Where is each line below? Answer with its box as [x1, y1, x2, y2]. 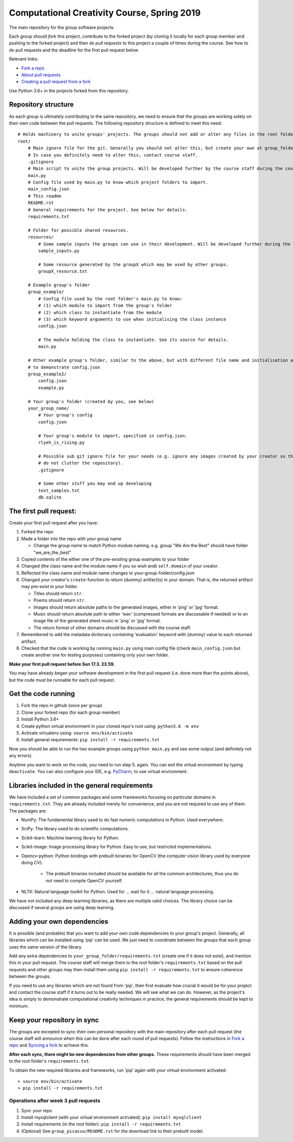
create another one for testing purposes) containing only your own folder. [21, 652, 169, 658]
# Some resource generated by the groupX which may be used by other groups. [38, 262, 229, 267]
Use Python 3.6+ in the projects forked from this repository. [9, 88, 129, 93]
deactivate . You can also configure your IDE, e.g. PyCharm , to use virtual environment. [9, 768, 188, 774]
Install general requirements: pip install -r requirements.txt [21, 737, 160, 743]
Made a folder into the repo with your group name [21, 536, 122, 542]
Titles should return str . [33, 590, 83, 596]
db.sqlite [38, 495, 62, 500]
